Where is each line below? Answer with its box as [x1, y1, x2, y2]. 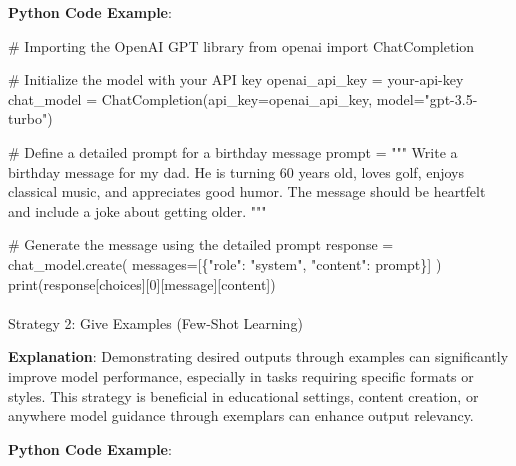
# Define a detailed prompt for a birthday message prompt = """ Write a [8, 141, 458, 162]
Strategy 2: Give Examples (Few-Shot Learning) [8, 312, 303, 333]
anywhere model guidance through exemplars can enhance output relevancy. [8, 405, 474, 426]
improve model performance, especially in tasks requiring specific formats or [8, 365, 474, 386]
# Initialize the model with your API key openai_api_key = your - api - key [8, 69, 464, 90]
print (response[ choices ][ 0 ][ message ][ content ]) [8, 273, 276, 294]
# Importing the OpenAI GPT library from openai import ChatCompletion [8, 35, 475, 56]
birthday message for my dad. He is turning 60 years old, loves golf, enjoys [8, 161, 464, 182]
